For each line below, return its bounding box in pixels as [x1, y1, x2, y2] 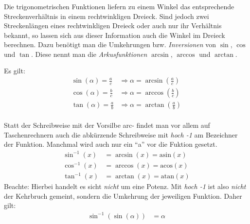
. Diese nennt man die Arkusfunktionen [31, 49, 147, 59]
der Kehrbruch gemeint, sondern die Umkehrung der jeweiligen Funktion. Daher [4, 190, 242, 201]
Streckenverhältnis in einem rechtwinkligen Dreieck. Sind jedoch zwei [4, 11, 209, 21]
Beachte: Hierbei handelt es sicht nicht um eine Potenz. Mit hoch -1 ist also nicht [4, 181, 246, 191]
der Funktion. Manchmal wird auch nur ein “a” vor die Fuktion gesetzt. [4, 139, 217, 149]
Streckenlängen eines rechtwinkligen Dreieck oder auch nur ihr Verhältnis [4, 20, 222, 31]
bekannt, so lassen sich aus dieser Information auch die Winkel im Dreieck [4, 30, 225, 40]
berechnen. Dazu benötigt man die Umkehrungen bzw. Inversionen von [4, 39, 216, 50]
